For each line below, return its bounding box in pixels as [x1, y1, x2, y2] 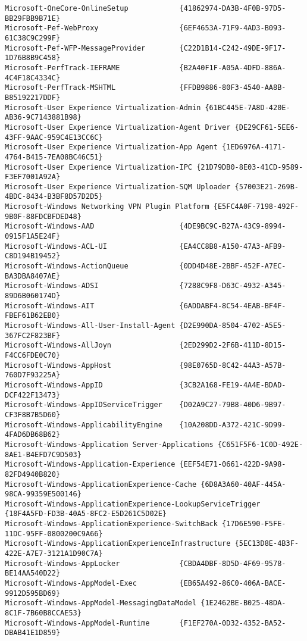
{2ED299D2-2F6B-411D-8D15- [179, 341, 286, 350]
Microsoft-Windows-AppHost [5, 361, 111, 370]
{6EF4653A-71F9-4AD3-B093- [179, 24, 286, 33]
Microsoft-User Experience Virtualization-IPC [5, 162, 192, 171]
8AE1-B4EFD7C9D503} [5, 450, 82, 459]
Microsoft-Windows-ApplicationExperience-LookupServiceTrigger [5, 499, 261, 508]
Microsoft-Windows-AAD [5, 222, 95, 231]
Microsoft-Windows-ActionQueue [5, 262, 129, 271]
